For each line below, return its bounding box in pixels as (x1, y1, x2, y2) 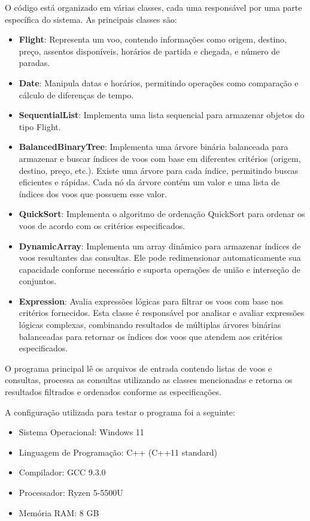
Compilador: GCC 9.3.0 (19, 466, 106, 478)
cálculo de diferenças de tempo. (19, 88, 134, 101)
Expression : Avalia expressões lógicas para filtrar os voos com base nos (19, 294, 284, 307)
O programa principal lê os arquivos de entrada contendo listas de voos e (5, 362, 272, 374)
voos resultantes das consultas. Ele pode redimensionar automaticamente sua (19, 251, 301, 264)
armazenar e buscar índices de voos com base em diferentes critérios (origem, (19, 152, 301, 164)
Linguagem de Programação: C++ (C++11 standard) (19, 445, 217, 458)
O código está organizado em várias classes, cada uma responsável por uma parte (5, 1, 302, 13)
